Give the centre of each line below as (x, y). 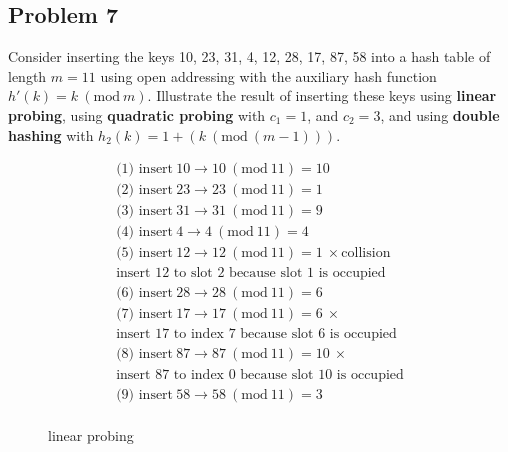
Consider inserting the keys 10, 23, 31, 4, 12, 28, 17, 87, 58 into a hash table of (249, 56)
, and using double (440, 114)
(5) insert (145, 253)
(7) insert (145, 314)
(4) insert (145, 232)
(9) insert (145, 394)
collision (366, 253)
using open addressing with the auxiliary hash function (268, 75)
